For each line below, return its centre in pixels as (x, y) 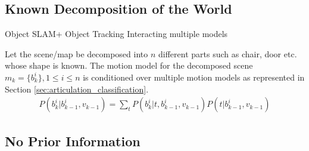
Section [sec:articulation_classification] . (77, 89)
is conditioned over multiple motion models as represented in (194, 77)
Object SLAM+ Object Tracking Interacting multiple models (116, 34)
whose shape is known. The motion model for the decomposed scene (129, 65)
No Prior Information (73, 141)
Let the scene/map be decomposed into (77, 53)
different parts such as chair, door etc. (227, 53)
